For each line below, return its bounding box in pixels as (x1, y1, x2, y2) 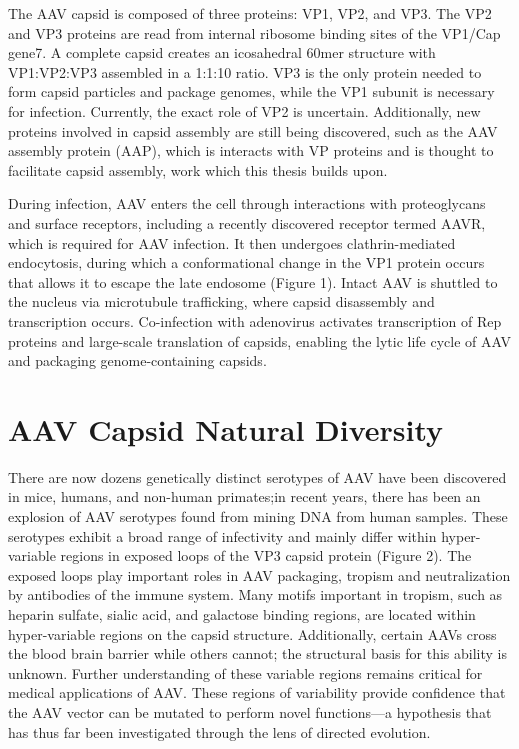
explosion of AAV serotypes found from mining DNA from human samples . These (8, 506, 508, 526)
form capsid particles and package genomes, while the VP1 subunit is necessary (8, 81, 495, 102)
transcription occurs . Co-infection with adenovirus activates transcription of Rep (8, 310, 502, 331)
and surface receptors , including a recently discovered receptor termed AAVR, (8, 212, 486, 233)
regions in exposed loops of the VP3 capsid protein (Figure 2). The (60, 545, 472, 566)
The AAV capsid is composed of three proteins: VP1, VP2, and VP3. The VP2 (8, 3, 492, 23)
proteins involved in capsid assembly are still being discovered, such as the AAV (8, 120, 498, 141)
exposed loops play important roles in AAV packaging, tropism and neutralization (8, 564, 511, 585)
